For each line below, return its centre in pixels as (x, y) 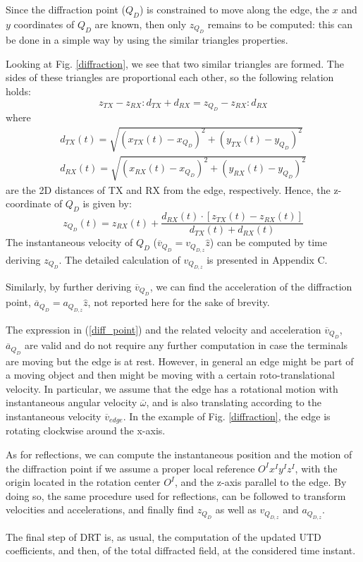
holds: (18, 91)
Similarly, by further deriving (69, 286)
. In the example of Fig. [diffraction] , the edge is (227, 416)
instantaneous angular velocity (72, 402)
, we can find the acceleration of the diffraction (251, 286)
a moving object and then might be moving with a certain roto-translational (170, 375)
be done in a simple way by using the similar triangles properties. (147, 40)
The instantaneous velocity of (69, 242)
